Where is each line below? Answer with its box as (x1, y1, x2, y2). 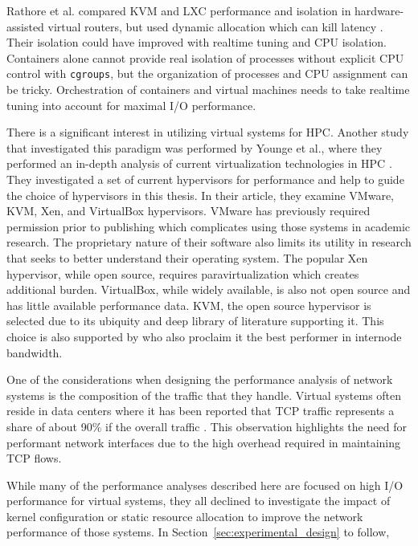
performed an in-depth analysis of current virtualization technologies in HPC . (6, 155, 392, 172)
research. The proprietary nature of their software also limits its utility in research (6, 234, 412, 251)
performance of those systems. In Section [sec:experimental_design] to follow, (6, 524, 390, 540)
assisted (6, 18, 44, 35)
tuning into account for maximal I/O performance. (6, 96, 256, 113)
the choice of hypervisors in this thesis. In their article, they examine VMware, (6, 186, 395, 203)
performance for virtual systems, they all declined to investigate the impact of (6, 492, 391, 509)
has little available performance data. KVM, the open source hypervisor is (6, 296, 371, 313)
